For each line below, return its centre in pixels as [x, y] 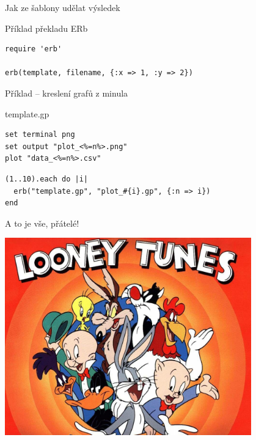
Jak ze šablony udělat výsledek [63, 7]
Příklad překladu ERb [46, 28]
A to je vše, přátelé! [42, 223]
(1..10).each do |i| [47, 179]
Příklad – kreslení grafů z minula [67, 93]
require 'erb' [34, 49]
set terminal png [40, 135]
